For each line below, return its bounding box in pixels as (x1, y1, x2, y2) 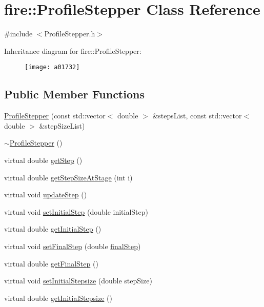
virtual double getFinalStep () (4, 258, 98, 269)
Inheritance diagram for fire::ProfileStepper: (4, 45, 141, 56)
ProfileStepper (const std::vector (4, 110, 106, 121)
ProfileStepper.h (44, 28, 95, 39)
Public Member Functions (4, 86, 145, 102)
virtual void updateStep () (4, 189, 87, 200)
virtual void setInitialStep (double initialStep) (4, 206, 148, 217)
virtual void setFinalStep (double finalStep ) (4, 240, 141, 251)
